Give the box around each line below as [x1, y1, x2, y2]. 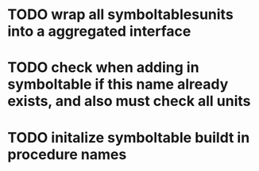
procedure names [7, 145, 127, 163]
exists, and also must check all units [7, 93, 251, 110]
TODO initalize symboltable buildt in [7, 128, 250, 146]
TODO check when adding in [7, 59, 199, 77]
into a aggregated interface [7, 22, 191, 40]
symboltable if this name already [7, 75, 229, 93]
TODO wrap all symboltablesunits [7, 6, 234, 24]
